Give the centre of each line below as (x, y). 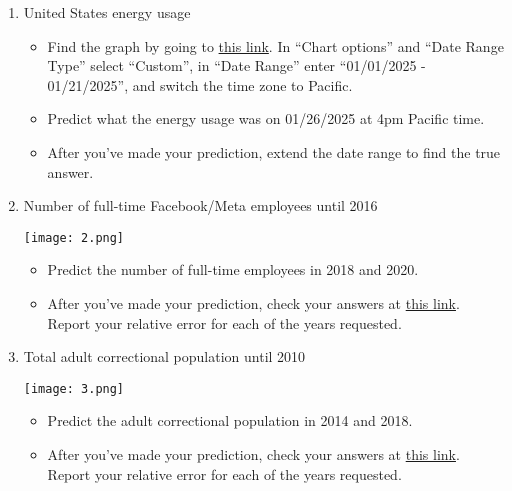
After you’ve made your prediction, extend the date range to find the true (274, 151)
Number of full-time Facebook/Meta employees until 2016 (200, 205)
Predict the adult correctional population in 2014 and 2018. (230, 420)
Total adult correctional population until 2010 (164, 356)
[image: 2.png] (74, 237)
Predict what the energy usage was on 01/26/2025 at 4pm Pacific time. (266, 118)
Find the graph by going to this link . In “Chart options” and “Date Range (275, 45)
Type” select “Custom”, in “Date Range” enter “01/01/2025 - (236, 65)
